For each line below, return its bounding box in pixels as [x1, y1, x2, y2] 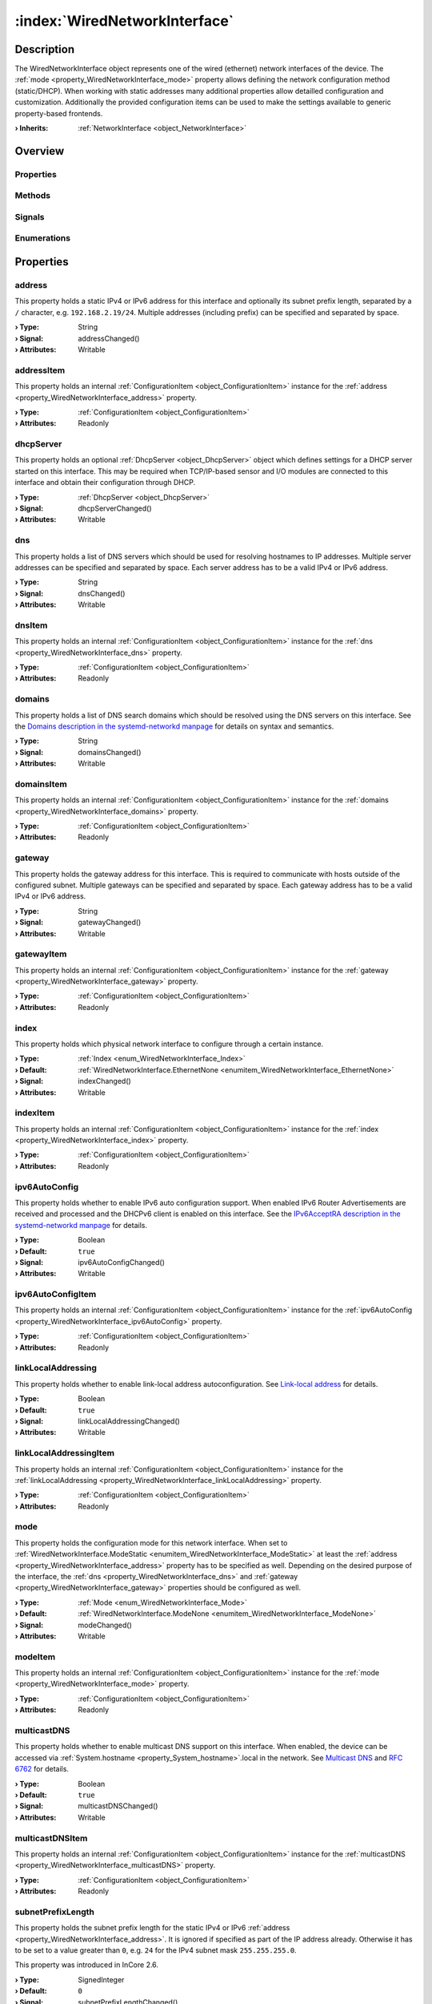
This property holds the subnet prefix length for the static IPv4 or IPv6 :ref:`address [14, 1923, 290, 1933]
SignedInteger [78, 1974, 125, 1984]
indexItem [14, 1107, 55, 1118]
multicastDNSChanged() [78, 1801, 158, 1811]
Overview [14, 144, 65, 158]
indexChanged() [78, 1077, 131, 1086]
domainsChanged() [78, 747, 142, 757]
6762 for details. [14, 1764, 70, 1774]
